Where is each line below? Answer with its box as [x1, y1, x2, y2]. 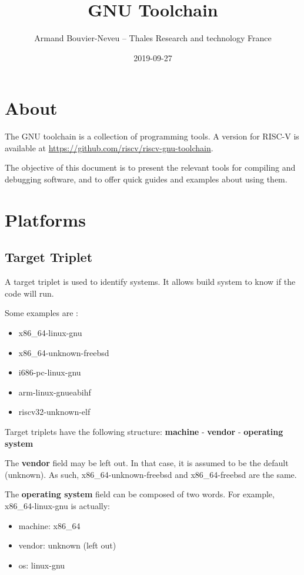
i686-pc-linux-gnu [18, 366, 81, 378]
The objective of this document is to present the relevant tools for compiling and [5, 161, 296, 174]
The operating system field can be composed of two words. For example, [5, 488, 275, 500]
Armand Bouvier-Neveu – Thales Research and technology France [34, 32, 272, 44]
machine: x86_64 [18, 519, 81, 531]
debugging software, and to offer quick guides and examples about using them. [5, 173, 288, 185]
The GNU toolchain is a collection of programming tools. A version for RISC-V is [5, 130, 299, 142]
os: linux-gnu [18, 559, 65, 571]
